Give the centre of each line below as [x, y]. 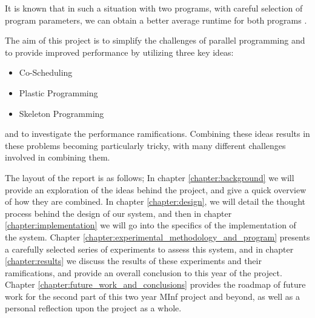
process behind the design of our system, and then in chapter [118, 213]
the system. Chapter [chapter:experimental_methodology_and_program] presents [157, 237]
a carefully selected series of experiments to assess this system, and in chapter [149, 249]
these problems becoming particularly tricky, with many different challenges [145, 145]
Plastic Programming [58, 92]
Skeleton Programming [61, 113]
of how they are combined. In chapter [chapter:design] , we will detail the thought [155, 201]
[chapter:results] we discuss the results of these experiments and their [133, 261]
